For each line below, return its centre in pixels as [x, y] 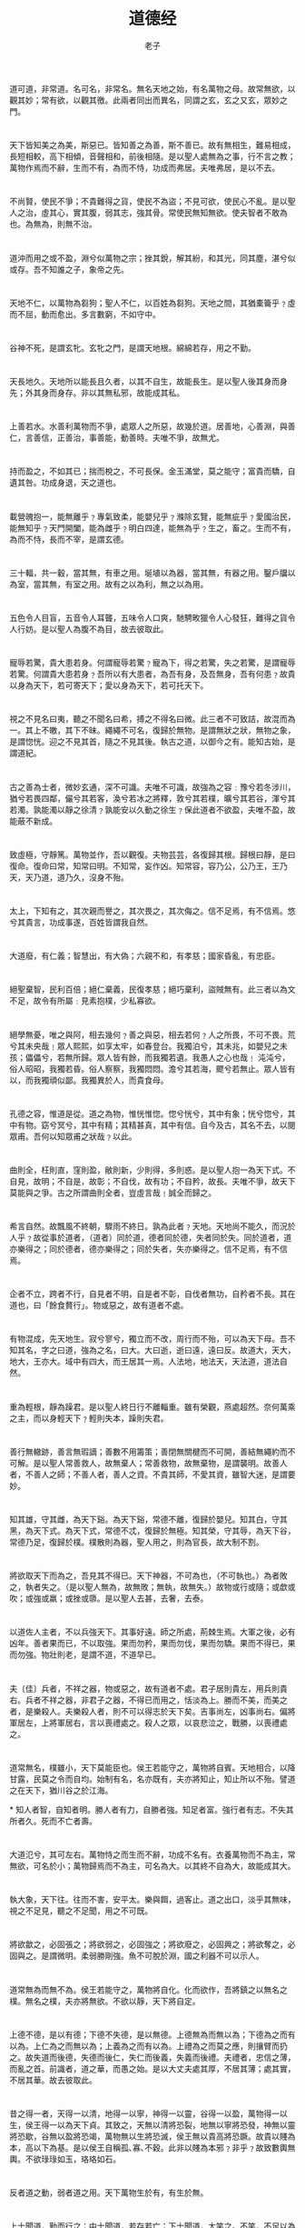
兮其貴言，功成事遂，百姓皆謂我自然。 [81, 922]
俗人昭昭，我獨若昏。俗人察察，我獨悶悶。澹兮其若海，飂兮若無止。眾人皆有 [152, 1068]
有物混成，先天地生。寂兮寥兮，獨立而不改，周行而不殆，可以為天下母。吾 [148, 1339]
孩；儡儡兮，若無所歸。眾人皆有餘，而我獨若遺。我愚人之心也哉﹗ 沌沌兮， [150, 1057]
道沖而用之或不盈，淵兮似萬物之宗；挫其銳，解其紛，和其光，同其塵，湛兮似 [152, 258]
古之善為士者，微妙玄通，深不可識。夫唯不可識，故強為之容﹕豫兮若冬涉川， [152, 786]
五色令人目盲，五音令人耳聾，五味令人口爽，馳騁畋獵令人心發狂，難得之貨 [148, 618]
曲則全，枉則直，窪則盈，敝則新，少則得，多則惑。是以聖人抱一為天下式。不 [152, 1170]
